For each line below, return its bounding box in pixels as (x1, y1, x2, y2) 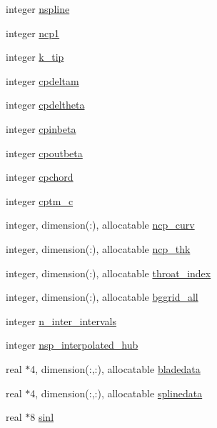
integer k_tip (6, 49, 64, 64)
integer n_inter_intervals (6, 313, 116, 328)
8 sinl (30, 409, 54, 424)
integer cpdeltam (6, 73, 79, 88)
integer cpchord (6, 169, 74, 184)
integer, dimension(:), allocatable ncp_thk (6, 241, 191, 256)
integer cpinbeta (6, 121, 76, 136)
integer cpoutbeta (6, 145, 83, 160)
